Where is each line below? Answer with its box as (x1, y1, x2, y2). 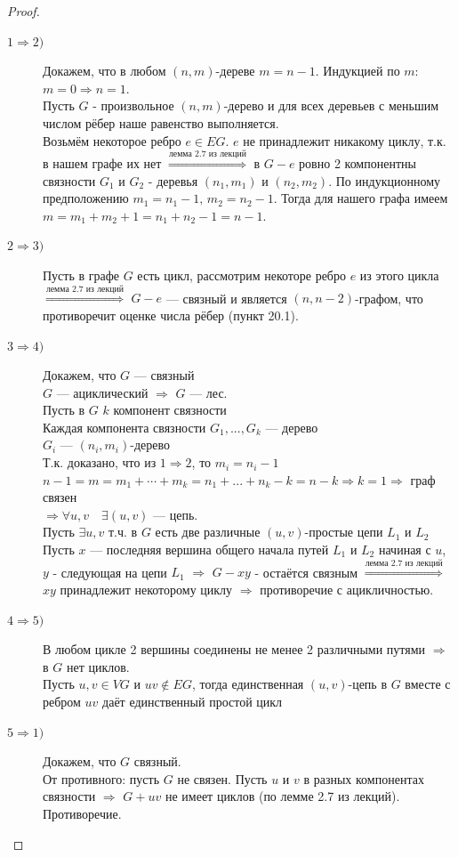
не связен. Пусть (177, 769, 268, 788)
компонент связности (113, 400, 227, 419)
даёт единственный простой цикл (102, 691, 283, 710)
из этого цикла (359, 265, 439, 284)
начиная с (378, 540, 431, 559)
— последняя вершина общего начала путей (90, 540, 329, 559)
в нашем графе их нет (43, 153, 162, 172)
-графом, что (355, 288, 423, 307)
